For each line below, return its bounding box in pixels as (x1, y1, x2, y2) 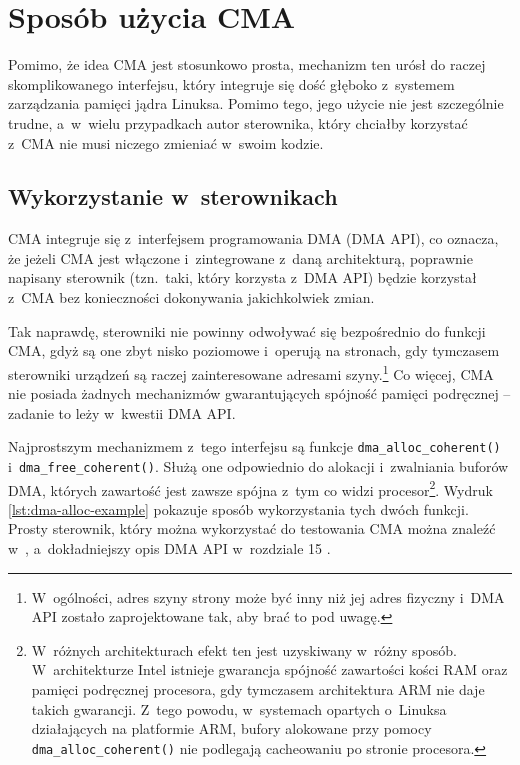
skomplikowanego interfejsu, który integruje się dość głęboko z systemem (8, 73, 455, 94)
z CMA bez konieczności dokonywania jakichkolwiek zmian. (8, 287, 375, 308)
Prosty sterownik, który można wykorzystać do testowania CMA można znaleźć (8, 518, 496, 539)
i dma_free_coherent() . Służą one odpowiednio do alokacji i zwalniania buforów (8, 455, 509, 476)
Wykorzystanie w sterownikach (8, 181, 338, 212)
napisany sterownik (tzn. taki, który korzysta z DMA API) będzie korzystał (8, 267, 477, 288)
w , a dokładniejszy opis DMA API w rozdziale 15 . (8, 538, 331, 559)
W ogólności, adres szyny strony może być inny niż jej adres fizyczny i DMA (31, 586, 505, 607)
